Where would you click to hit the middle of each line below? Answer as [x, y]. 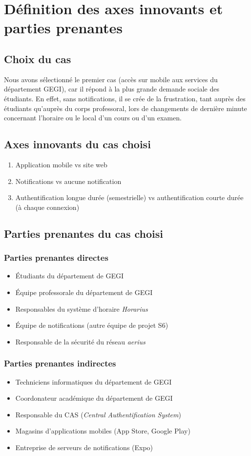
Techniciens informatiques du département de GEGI [94, 381]
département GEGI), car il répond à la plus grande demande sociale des [112, 89]
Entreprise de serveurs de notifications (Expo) [84, 447]
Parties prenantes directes [56, 258]
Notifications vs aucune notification [68, 181]
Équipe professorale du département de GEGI [84, 292]
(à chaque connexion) [47, 207]
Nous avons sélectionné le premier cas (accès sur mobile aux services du [111, 79]
